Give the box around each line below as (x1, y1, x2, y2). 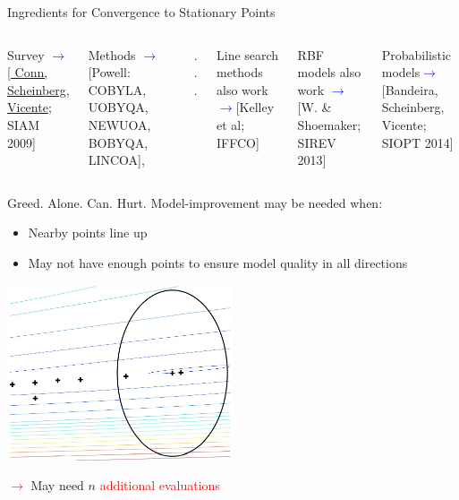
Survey (7, 45, 45, 64)
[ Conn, (7, 63, 48, 82)
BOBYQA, (88, 133, 149, 151)
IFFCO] (216, 133, 259, 151)
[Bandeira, (381, 80, 438, 99)
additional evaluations (99, 476, 220, 495)
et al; (216, 115, 245, 134)
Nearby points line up (28, 223, 148, 242)
